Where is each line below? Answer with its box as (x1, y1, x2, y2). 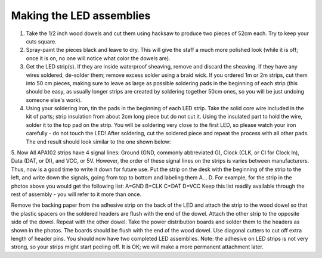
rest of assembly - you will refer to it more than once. (11, 191, 142, 198)
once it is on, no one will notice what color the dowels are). (26, 54, 171, 62)
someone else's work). (26, 96, 82, 104)
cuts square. (26, 38, 57, 45)
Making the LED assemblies (11, 9, 151, 22)
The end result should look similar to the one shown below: (26, 138, 171, 145)
